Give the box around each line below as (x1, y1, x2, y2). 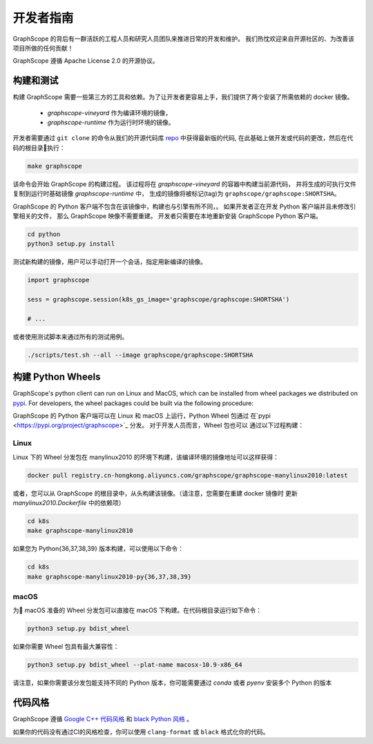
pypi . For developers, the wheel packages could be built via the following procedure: (12, 399, 254, 407)
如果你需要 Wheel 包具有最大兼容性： (12, 643, 119, 651)
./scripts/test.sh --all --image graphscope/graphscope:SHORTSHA (27, 351, 254, 359)
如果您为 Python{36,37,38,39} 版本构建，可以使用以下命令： (12, 545, 184, 553)
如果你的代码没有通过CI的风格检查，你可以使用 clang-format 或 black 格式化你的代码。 (12, 727, 269, 736)
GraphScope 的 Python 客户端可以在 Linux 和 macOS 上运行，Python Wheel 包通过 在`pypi (12, 411, 271, 420)
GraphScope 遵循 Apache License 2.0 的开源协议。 (12, 57, 159, 65)
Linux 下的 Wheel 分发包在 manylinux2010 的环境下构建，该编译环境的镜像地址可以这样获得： (12, 453, 279, 461)
